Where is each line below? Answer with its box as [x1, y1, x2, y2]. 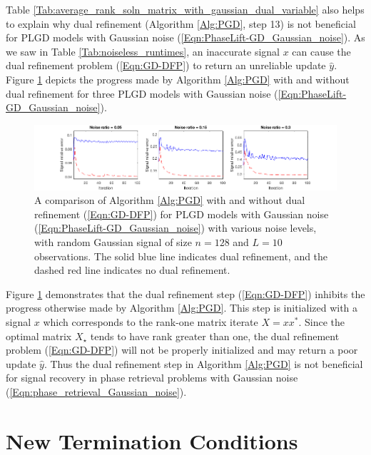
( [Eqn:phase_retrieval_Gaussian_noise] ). [6, 384, 187, 399]
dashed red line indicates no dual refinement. [34, 262, 230, 277]
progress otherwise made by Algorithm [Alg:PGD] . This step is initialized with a [6, 300, 358, 315]
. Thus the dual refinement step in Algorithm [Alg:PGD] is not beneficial [44, 356, 363, 371]
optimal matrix [6, 328, 72, 343]
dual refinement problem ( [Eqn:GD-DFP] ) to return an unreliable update [6, 58, 326, 73]
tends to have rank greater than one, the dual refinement [90, 328, 340, 343]
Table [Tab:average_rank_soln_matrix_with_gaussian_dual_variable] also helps [6, 2, 365, 16]
